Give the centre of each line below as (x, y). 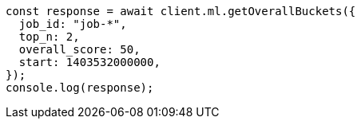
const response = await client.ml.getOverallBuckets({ (181, 11)
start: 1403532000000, (89, 62)
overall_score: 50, (79, 49)
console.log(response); (80, 88)
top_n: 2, (49, 37)
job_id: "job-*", (73, 24)
